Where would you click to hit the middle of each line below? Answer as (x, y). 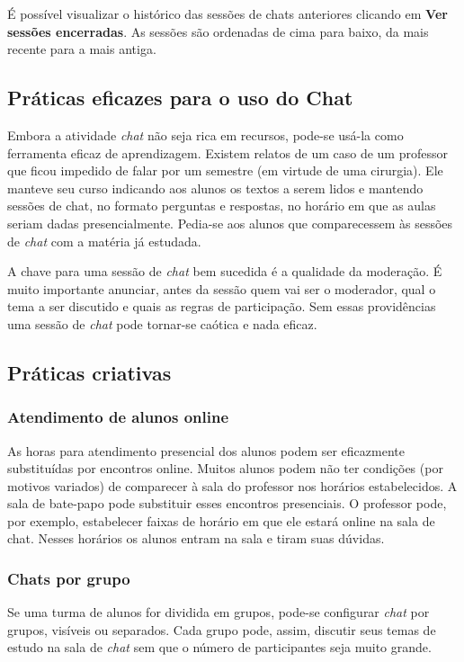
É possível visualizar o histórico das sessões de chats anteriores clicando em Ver (228, 13)
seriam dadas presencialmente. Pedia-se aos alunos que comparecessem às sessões (230, 223)
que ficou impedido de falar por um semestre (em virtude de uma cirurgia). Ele (225, 170)
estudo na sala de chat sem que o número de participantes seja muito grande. (219, 647)
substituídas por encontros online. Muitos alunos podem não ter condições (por (225, 468)
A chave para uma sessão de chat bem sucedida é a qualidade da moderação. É (225, 271)
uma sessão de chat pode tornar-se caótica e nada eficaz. (162, 323)
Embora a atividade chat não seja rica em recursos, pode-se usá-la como (205, 134)
